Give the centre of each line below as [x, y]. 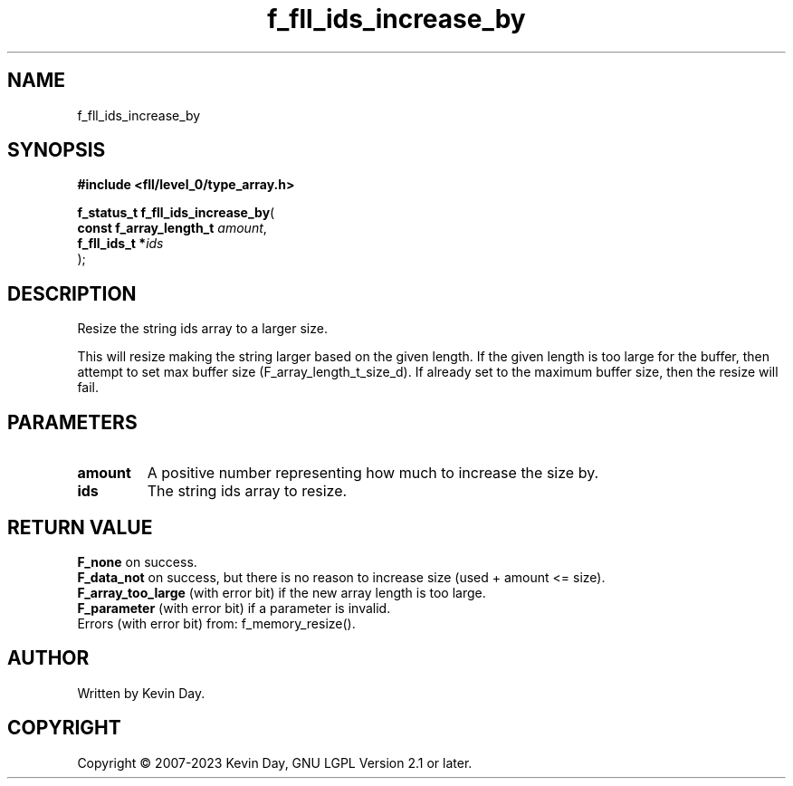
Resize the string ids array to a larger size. [202, 329]
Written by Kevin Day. [141, 693]
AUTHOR [48, 658]
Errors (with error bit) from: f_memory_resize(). [216, 623]
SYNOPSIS [57, 150]
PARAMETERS [72, 422]
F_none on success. [137, 561]
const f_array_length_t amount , [172, 228]
